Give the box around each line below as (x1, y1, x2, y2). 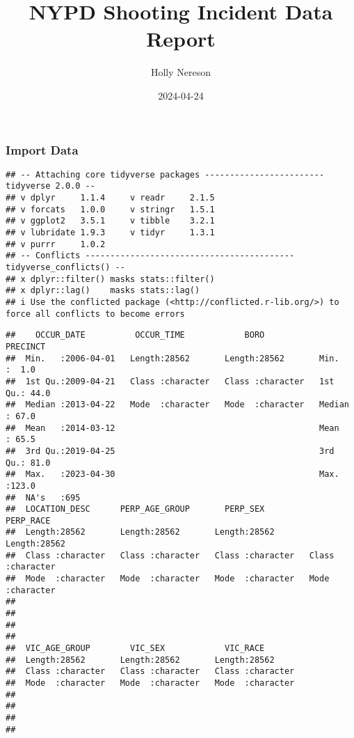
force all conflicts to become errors (6, 308, 185, 319)
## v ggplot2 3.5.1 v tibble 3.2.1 (6, 216, 215, 226)
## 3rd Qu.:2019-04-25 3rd (6, 446, 335, 456)
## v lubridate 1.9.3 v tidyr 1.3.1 (6, 228, 215, 238)
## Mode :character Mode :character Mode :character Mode (6, 574, 330, 584)
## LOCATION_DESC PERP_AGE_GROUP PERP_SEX (6, 504, 265, 515)
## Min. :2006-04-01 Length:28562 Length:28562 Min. (6, 353, 339, 363)
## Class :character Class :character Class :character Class (6, 550, 335, 560)
